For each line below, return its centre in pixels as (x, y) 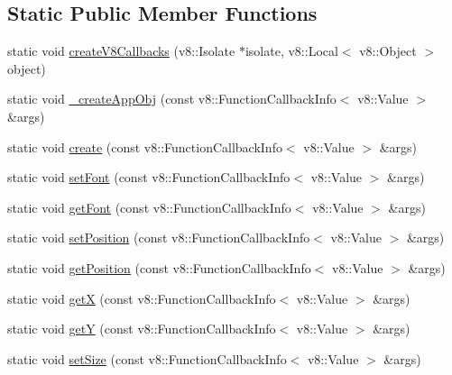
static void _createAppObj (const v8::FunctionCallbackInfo (172, 99)
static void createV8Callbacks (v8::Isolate (121, 51)
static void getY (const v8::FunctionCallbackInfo (142, 329)
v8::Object (388, 51)
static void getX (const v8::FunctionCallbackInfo (142, 298)
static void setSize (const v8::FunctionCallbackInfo (147, 358)
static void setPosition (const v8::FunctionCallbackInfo (159, 238)
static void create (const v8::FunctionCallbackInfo (145, 146)
